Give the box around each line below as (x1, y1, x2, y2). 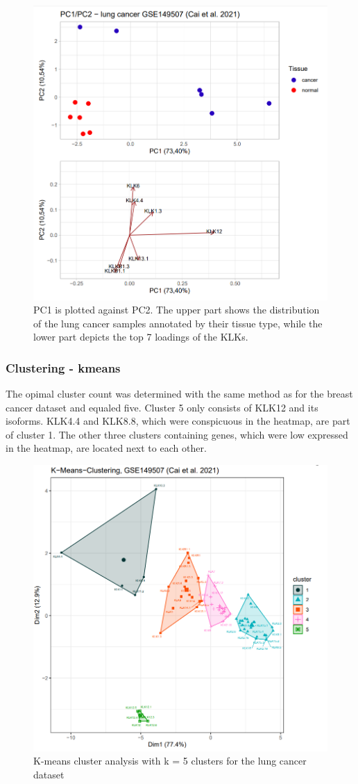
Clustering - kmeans (6, 359, 121, 376)
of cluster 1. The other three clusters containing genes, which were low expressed (6, 427, 348, 441)
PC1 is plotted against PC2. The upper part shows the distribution (33, 302, 320, 317)
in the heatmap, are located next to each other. (6, 441, 207, 455)
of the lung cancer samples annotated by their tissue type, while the (33, 316, 323, 330)
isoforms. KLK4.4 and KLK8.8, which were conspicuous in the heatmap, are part (6, 414, 350, 428)
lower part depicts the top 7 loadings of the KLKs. (33, 329, 248, 344)
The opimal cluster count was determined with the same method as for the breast (6, 386, 353, 401)
